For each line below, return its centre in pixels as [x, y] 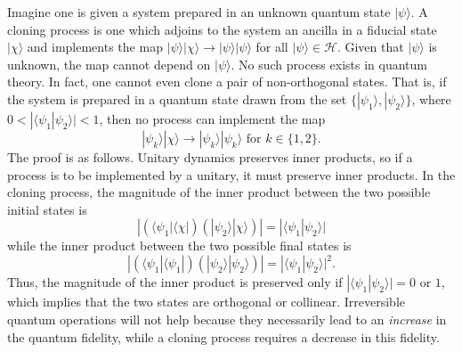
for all [272, 47]
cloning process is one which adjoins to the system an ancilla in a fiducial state [222, 29]
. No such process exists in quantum [329, 64]
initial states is [47, 209]
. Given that [370, 47]
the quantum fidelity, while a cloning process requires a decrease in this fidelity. [223, 336]
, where [431, 98]
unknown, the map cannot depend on [109, 64]
